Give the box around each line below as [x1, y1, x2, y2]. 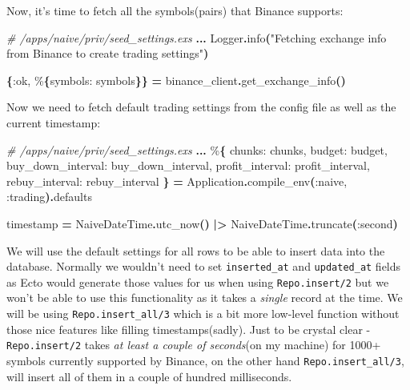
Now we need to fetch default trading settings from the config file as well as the [6, 99, 396, 115]
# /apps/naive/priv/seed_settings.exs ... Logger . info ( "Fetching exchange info [6, 29, 387, 46]
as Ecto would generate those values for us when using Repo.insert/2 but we [6, 273, 389, 290]
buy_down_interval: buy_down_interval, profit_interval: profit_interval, [6, 157, 370, 174]
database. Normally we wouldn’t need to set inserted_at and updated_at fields [6, 258, 401, 275]
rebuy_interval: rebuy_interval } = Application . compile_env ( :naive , [6, 172, 348, 189]
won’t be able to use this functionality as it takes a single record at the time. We [6, 289, 403, 306]
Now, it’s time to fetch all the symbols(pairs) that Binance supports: [6, 2, 344, 18]
